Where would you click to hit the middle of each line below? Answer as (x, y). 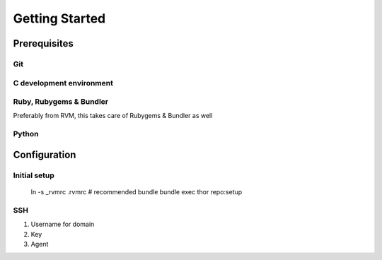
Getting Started (59, 18)
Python (26, 134)
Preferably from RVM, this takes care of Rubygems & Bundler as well (113, 116)
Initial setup (34, 175)
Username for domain (63, 224)
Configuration (45, 154)
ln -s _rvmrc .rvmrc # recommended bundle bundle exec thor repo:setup (137, 191)
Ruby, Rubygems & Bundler (61, 102)
